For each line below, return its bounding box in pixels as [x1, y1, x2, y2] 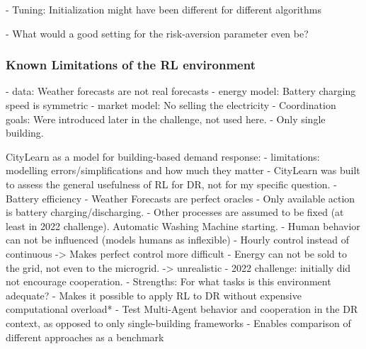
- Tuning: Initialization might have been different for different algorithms [6, 2, 321, 16]
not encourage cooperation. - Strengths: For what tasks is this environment [6, 274, 331, 289]
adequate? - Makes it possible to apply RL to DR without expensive [6, 287, 302, 302]
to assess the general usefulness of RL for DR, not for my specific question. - [6, 176, 337, 191]
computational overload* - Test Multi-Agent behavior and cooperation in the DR [6, 302, 358, 316]
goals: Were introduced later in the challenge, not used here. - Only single [6, 111, 326, 126]
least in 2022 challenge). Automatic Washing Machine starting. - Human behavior [6, 218, 360, 233]
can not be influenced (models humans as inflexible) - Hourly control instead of [6, 232, 349, 247]
